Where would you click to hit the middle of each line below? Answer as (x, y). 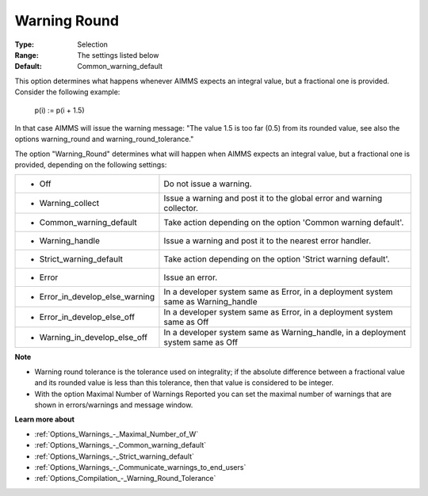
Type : (25, 44)
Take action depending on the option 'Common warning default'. (284, 223)
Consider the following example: (67, 92)
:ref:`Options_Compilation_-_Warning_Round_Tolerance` (125, 479)
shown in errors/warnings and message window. (114, 405)
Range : (27, 55)
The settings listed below (118, 55)
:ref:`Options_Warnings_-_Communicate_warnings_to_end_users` (140, 467)
